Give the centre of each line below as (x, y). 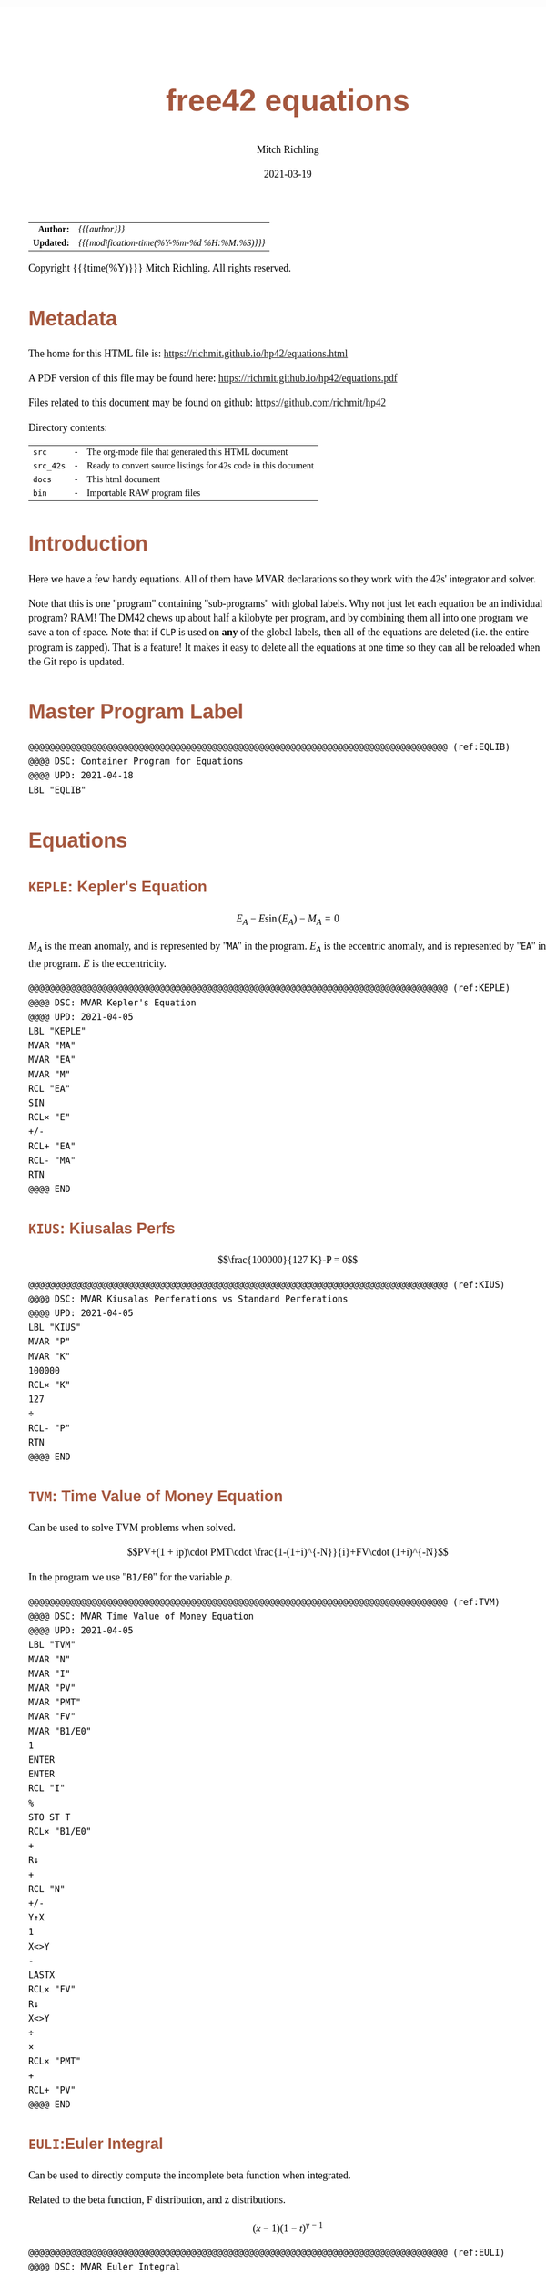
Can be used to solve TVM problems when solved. (132, 1528)
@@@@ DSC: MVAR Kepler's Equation (112, 1003)
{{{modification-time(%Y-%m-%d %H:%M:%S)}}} (172, 242)
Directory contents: (68, 427)
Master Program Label (136, 712)
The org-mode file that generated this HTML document (187, 451)
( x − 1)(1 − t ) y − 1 (288, 2227)
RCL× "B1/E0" (60, 1832)
